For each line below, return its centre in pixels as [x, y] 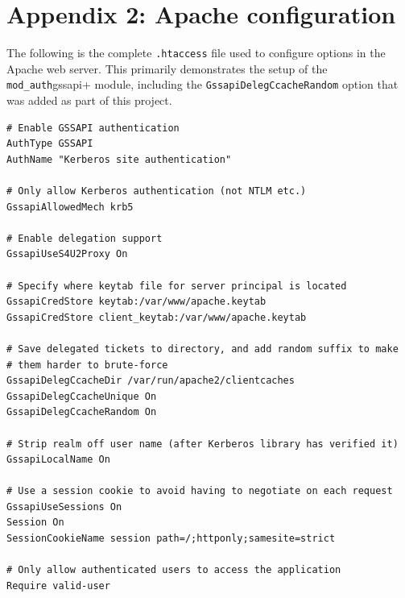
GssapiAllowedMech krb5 [70, 207]
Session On [35, 523]
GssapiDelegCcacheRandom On [82, 412]
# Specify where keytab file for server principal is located [177, 286]
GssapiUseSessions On [64, 507]
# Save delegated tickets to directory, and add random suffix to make [202, 349]
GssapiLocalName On [58, 460]
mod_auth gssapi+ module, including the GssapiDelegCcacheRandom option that [202, 84]
